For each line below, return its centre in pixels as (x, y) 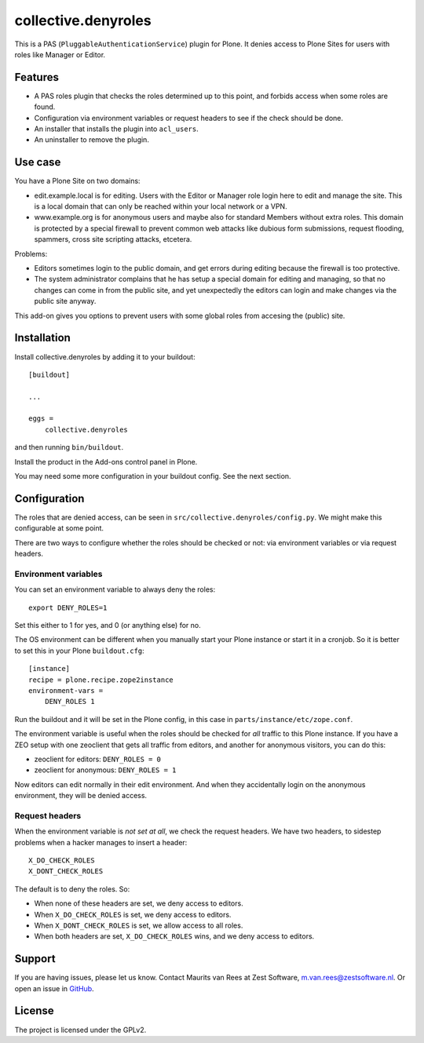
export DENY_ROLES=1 (68, 607)
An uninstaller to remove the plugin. (91, 140)
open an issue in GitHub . (54, 988)
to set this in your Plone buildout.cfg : (79, 651)
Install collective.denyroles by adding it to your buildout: (105, 356)
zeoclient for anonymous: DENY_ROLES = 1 (105, 770)
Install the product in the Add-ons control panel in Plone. (106, 461)
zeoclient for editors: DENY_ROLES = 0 (97, 759)
